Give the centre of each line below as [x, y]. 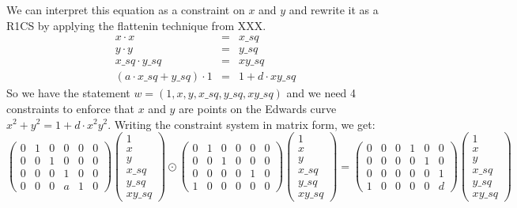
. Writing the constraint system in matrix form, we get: [242, 124]
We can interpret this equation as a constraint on [126, 9]
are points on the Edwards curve [258, 108]
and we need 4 [321, 93]
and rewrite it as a [334, 9]
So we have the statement [68, 93]
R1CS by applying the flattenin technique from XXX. [136, 25]
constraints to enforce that [71, 108]
